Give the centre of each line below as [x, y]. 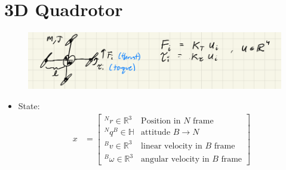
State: [29, 105]
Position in [161, 121]
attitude [156, 133]
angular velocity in [175, 160]
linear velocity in [172, 146]
